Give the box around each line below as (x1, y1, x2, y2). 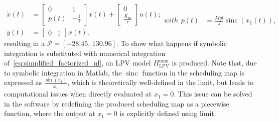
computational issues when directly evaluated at (4, 88, 152, 99)
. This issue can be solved (174, 88, 252, 99)
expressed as (4, 77, 42, 87)
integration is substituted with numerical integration (4, 47, 166, 58)
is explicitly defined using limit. (119, 108, 216, 118)
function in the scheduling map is (142, 67, 245, 77)
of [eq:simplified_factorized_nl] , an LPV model (4, 57, 151, 68)
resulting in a (4, 38, 45, 48)
